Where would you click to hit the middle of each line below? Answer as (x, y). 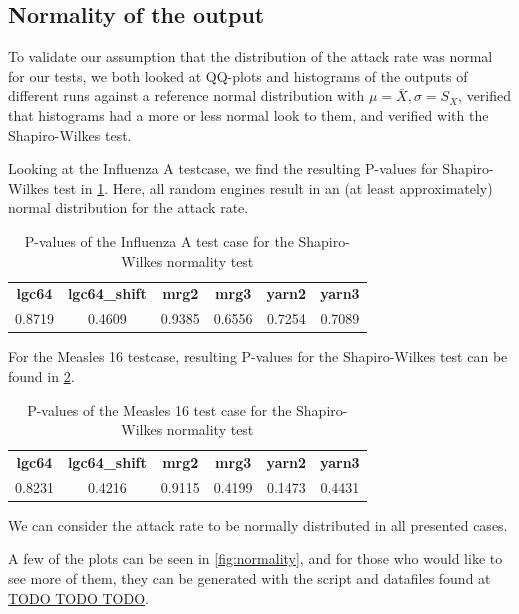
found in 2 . (41, 375)
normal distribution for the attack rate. (128, 207)
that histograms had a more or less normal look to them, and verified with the (248, 114)
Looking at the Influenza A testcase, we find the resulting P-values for (223, 168)
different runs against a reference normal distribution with (186, 95)
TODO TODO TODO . (78, 597)
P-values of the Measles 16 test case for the (159, 409)
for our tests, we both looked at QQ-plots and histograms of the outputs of (238, 75)
